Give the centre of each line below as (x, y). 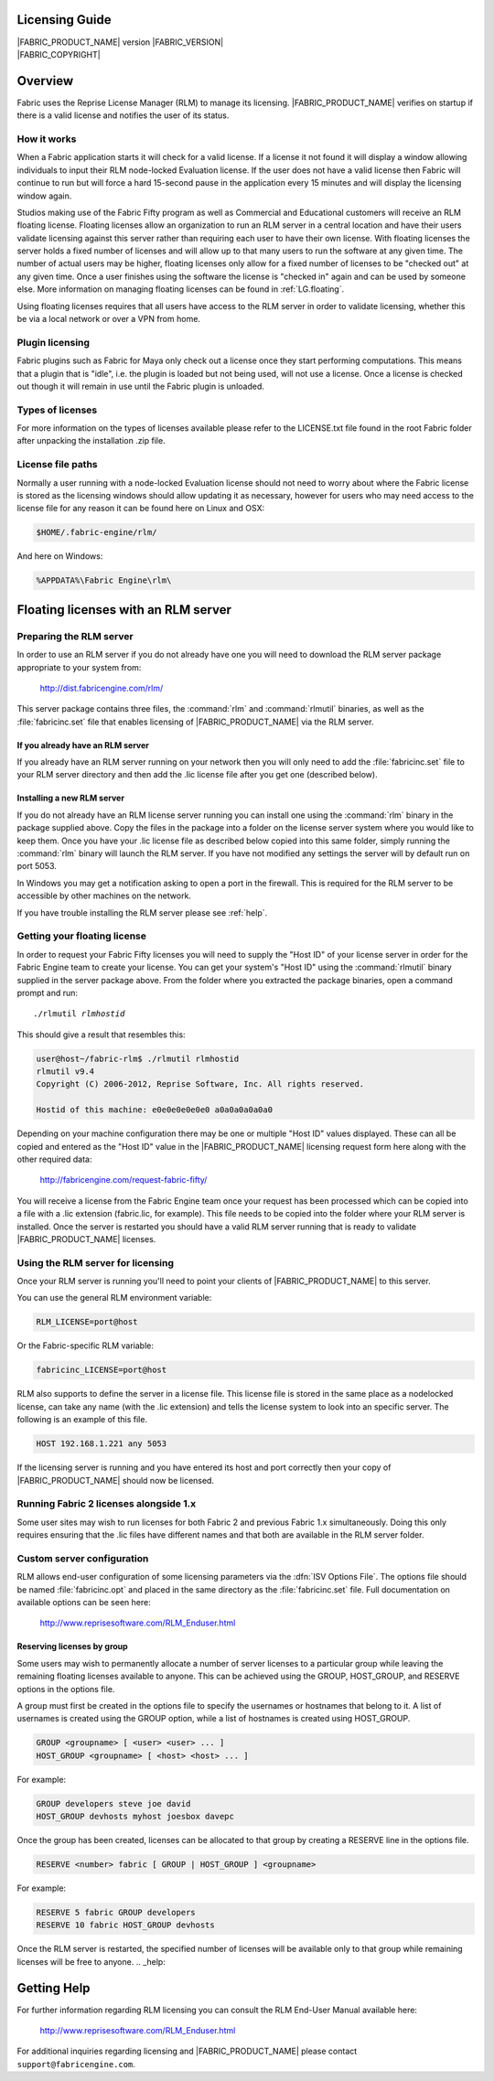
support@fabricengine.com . (76, 2064)
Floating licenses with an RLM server (124, 610)
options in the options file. (66, 1689)
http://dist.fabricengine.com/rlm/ (102, 688)
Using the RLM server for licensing (95, 1262)
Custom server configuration (83, 1558)
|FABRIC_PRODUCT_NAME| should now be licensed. (116, 1480)
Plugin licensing (54, 342)
